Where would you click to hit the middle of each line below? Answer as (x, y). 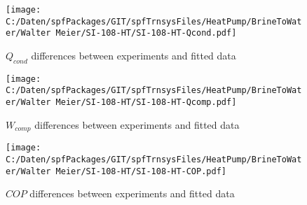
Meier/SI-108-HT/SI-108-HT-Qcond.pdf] (146, 33)
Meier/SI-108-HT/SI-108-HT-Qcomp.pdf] (146, 102)
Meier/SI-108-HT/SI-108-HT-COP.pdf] (141, 171)
